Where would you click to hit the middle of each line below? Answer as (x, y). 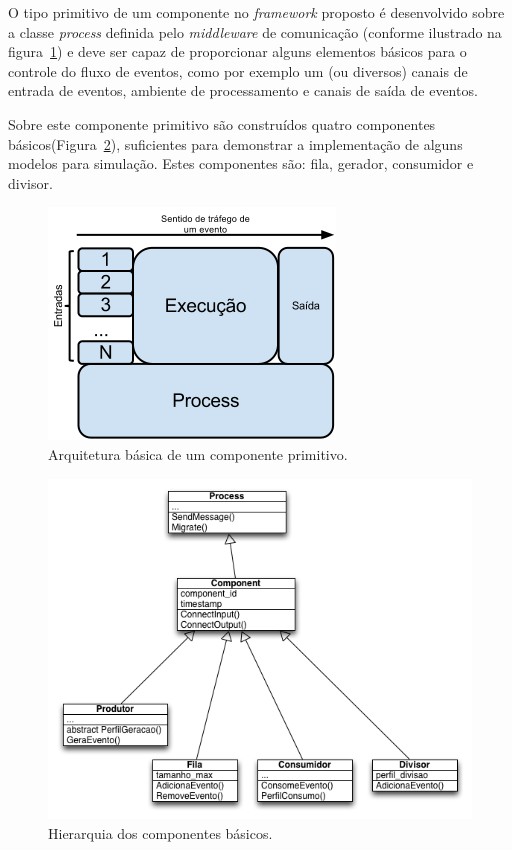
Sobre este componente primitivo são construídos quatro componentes (222, 123)
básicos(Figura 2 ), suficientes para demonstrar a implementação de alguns (235, 143)
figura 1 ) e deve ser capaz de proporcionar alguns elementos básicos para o (237, 51)
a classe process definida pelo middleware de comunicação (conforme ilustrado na (255, 31)
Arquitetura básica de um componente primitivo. (198, 453)
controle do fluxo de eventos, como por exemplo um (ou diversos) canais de (238, 70)
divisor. (30, 182)
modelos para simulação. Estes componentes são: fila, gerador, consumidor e (241, 163)
